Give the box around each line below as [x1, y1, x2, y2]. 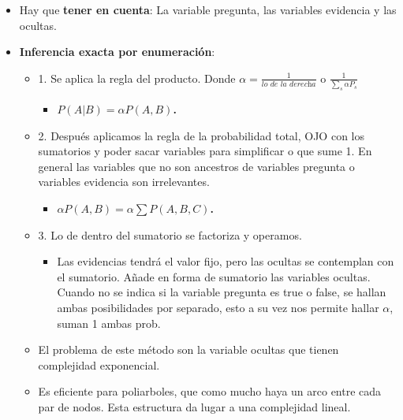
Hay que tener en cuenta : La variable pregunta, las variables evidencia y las [19, 2, 397, 17]
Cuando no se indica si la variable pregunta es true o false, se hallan [57, 284, 386, 300]
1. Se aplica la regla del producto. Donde [38, 69, 236, 86]
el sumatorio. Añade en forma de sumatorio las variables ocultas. [57, 268, 371, 284]
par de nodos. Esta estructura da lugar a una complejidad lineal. [38, 398, 351, 414]
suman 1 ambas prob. [57, 314, 161, 331]
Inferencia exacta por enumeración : [19, 43, 215, 60]
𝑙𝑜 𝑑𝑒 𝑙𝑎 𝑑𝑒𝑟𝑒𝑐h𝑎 [261, 80, 316, 88]
